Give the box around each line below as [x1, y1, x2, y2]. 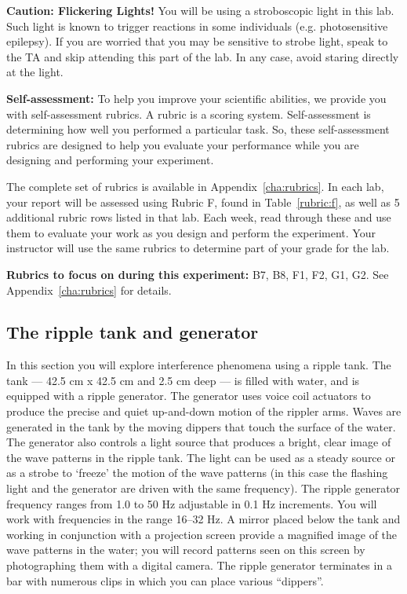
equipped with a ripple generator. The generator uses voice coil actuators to [6, 387, 371, 404]
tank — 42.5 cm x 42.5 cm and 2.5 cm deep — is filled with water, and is [6, 372, 360, 388]
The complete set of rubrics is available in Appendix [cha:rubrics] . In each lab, [6, 178, 384, 194]
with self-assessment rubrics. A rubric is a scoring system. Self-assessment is [6, 105, 371, 122]
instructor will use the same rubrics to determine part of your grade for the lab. [6, 240, 390, 256]
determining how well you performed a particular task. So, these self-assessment [6, 121, 390, 137]
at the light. [6, 64, 64, 80]
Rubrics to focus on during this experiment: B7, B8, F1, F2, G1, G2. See [6, 266, 389, 282]
